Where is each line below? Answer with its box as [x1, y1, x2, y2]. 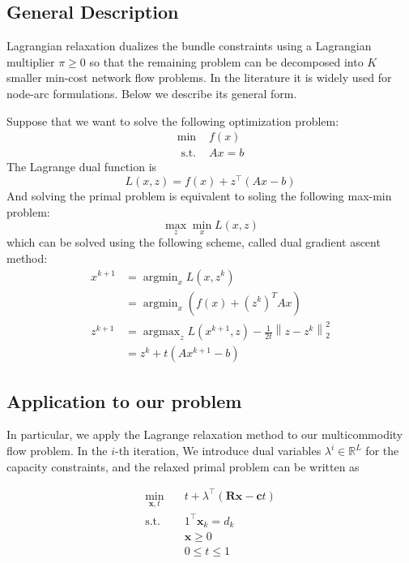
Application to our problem [6, 388, 242, 413]
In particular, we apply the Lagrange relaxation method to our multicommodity [6, 426, 403, 443]
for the [365, 442, 399, 459]
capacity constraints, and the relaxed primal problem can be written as [6, 458, 360, 475]
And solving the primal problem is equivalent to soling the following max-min [6, 187, 392, 204]
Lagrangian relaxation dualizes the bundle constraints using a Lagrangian [6, 37, 372, 54]
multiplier [6, 53, 55, 70]
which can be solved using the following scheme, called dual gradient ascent [6, 234, 381, 251]
